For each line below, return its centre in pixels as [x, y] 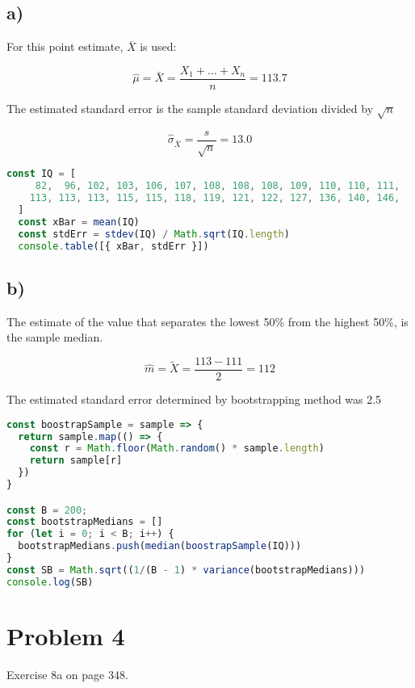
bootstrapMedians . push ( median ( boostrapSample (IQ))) [160, 546]
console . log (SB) [50, 582]
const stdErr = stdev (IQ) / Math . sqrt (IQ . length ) [154, 234]
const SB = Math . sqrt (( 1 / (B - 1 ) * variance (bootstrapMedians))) [186, 570]
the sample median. [55, 337]
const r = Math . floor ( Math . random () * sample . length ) [177, 449]
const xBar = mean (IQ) [79, 222]
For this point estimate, [65, 46]
